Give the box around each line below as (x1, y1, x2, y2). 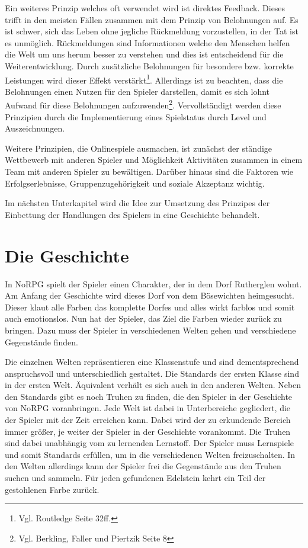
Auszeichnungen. (5, 122, 65, 134)
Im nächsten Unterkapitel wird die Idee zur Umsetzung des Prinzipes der (5, 197, 270, 209)
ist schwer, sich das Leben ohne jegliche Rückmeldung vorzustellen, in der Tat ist (5, 25, 299, 37)
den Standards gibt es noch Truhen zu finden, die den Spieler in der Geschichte (5, 390, 293, 402)
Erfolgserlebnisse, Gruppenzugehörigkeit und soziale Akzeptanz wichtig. (5, 177, 265, 189)
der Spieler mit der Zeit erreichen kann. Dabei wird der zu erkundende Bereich (5, 414, 291, 426)
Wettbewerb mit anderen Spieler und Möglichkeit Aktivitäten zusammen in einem (5, 153, 303, 166)
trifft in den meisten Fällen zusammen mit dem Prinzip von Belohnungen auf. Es (5, 13, 299, 25)
